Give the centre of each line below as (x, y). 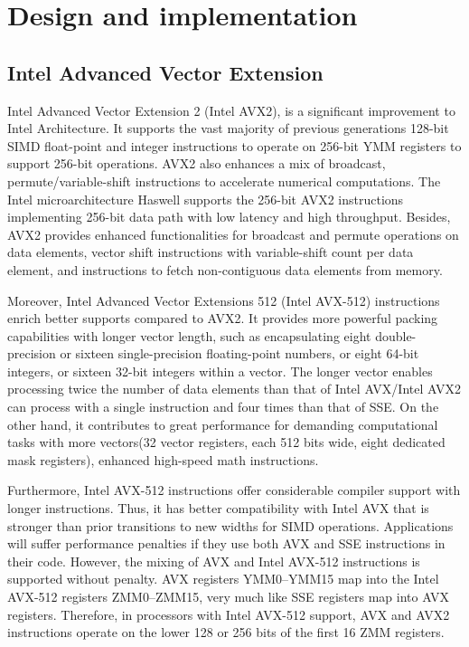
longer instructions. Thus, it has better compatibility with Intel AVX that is (218, 508)
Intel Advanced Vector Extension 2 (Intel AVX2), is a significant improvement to (231, 110)
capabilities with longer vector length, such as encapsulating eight (189, 335)
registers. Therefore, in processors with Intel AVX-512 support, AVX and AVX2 (229, 614)
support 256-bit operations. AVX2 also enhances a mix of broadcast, (197, 163)
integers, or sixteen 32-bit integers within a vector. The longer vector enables (220, 371)
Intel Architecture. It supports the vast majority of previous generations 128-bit (228, 128)
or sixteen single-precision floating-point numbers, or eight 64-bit (239, 353)
